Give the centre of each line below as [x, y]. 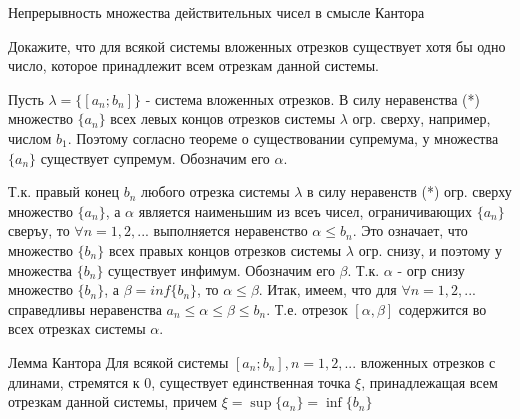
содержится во [442, 308]
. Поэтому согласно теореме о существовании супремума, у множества [283, 137]
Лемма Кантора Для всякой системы [118, 361]
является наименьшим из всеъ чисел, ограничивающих [305, 210]
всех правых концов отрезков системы [225, 249]
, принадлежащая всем [429, 381]
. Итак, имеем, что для [327, 289]
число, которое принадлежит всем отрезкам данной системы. [194, 65]
